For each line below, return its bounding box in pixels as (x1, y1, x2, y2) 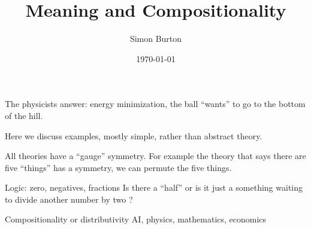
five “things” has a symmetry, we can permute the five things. (5, 161, 232, 173)
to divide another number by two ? (5, 193, 133, 205)
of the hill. (5, 109, 43, 121)
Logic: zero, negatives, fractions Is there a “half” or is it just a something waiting (5, 181, 303, 194)
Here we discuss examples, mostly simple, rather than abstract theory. (5, 129, 262, 142)
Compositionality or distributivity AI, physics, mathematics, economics (5, 213, 267, 225)
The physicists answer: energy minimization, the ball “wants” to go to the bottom (5, 97, 306, 110)
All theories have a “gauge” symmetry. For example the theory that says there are (5, 149, 306, 162)
